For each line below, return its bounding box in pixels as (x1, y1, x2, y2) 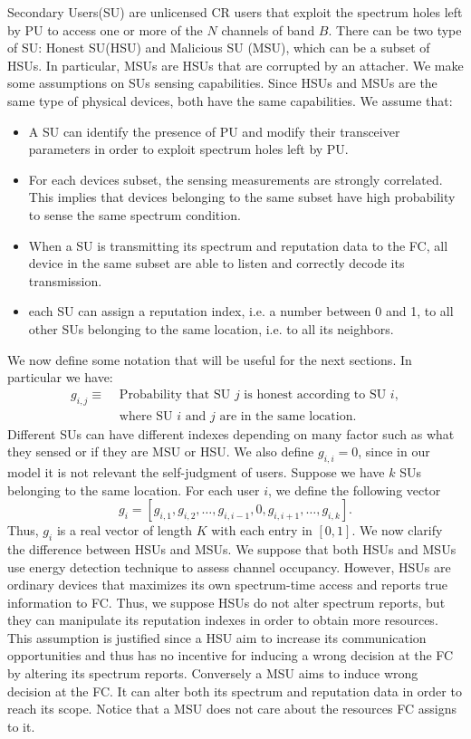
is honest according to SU (244, 388, 387, 401)
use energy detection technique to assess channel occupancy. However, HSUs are (7, 557, 451, 576)
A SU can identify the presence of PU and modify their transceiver (28, 121, 400, 140)
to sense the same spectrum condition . (28, 205, 241, 224)
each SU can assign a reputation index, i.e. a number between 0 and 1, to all (28, 302, 454, 321)
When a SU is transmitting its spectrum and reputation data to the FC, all (28, 235, 448, 254)
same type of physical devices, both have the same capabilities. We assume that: (7, 91, 453, 110)
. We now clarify (351, 521, 443, 540)
